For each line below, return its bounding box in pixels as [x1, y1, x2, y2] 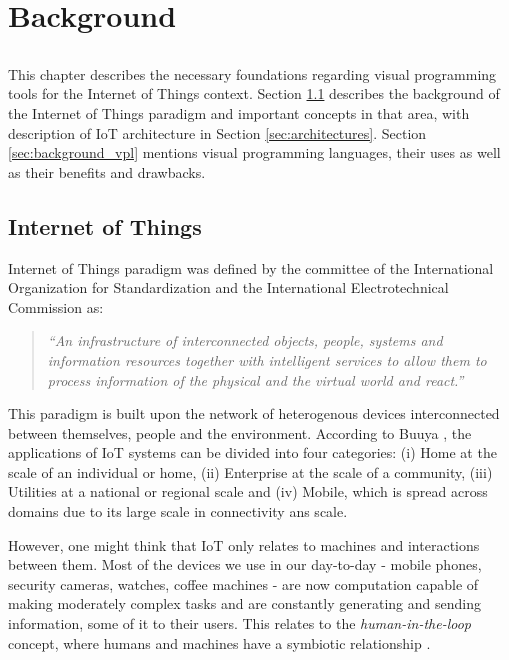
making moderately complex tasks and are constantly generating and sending [8, 593, 481, 614]
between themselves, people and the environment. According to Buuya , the [8, 422, 472, 443]
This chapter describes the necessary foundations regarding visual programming [8, 63, 497, 84]
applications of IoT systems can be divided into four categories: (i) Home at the [8, 442, 497, 463]
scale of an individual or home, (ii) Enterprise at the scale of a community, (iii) [8, 461, 493, 482]
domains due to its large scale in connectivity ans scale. [8, 501, 348, 522]
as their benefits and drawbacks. [8, 161, 206, 182]
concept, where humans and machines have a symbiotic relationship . [8, 632, 431, 653]
